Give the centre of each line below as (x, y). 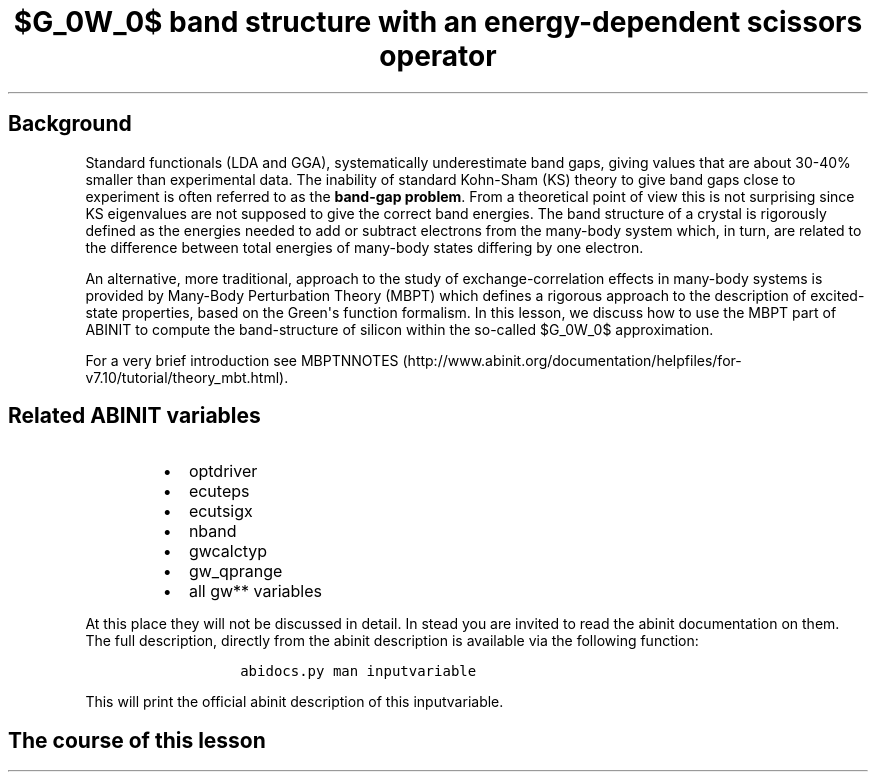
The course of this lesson (137, 740)
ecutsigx (220, 511)
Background (70, 124)
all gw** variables (255, 591)
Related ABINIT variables (134, 416)
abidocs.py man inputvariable (358, 671)
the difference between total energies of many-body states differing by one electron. (364, 247)
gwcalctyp (228, 551)
